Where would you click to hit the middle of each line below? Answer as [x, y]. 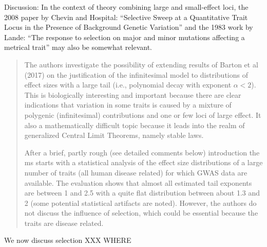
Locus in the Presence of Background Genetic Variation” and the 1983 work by [129, 27]
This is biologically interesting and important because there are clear [133, 94]
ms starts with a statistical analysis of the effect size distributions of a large [144, 162]
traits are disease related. [64, 223]
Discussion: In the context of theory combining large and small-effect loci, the [126, 7]
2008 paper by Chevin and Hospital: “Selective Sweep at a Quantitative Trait [126, 17]
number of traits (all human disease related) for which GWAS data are [136, 172]
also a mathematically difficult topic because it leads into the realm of [135, 125]
